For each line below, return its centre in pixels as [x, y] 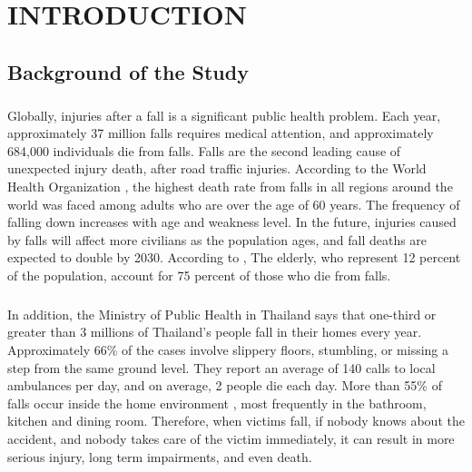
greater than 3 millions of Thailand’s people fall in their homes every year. [215, 332]
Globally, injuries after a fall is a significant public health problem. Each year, [224, 115]
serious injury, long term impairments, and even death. [160, 456]
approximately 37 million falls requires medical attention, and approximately [221, 133]
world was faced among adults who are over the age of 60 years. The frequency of [234, 204]
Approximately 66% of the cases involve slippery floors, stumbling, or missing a [228, 350]
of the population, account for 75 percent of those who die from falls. [199, 275]
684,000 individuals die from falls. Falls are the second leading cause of [204, 150]
